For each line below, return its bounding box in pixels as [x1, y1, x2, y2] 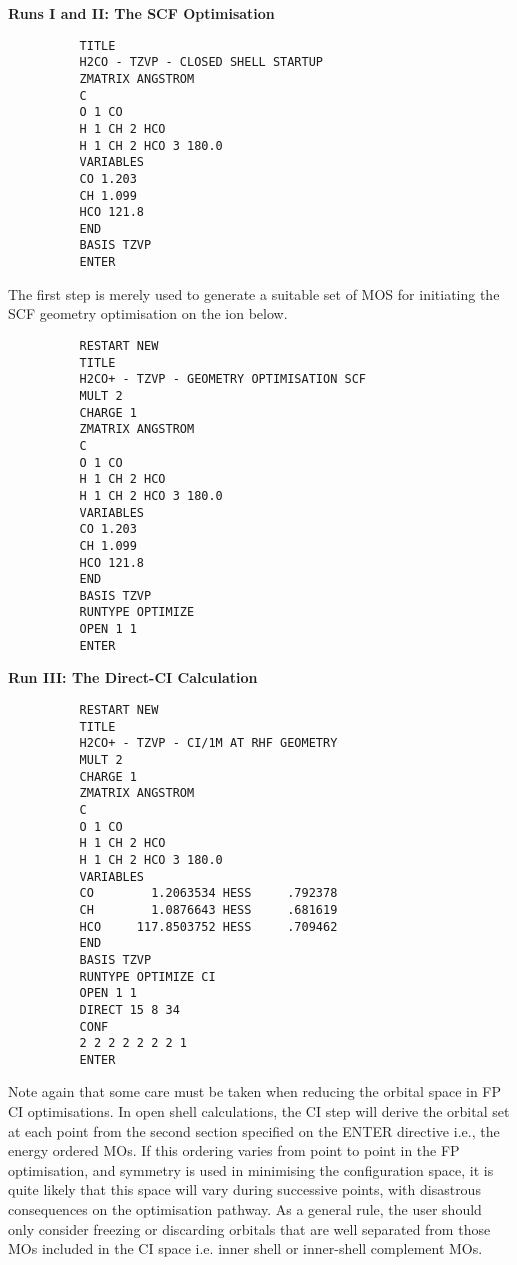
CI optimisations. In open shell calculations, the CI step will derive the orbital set [8, 1101, 510, 1122]
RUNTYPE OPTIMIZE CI [79, 969, 216, 984]
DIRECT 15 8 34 [79, 1002, 180, 1017]
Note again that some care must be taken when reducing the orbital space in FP [8, 1081, 502, 1102]
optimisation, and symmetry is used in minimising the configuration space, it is [8, 1159, 494, 1180]
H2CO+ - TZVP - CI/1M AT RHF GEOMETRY [79, 736, 338, 751]
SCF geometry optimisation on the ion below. [8, 303, 288, 324]
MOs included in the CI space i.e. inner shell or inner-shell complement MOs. [8, 1238, 483, 1259]
